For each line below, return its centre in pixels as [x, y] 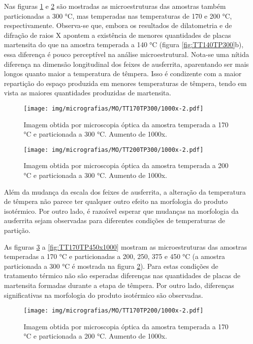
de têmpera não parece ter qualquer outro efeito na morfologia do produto [116, 201]
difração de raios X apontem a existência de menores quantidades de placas [118, 35]
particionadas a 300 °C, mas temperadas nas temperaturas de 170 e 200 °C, [118, 15]
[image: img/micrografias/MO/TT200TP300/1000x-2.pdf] [114, 150]
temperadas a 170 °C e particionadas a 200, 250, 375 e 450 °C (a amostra [115, 256]
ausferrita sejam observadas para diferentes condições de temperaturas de [115, 220]
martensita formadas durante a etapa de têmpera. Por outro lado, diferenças [119, 285]
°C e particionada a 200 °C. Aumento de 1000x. [95, 336]
